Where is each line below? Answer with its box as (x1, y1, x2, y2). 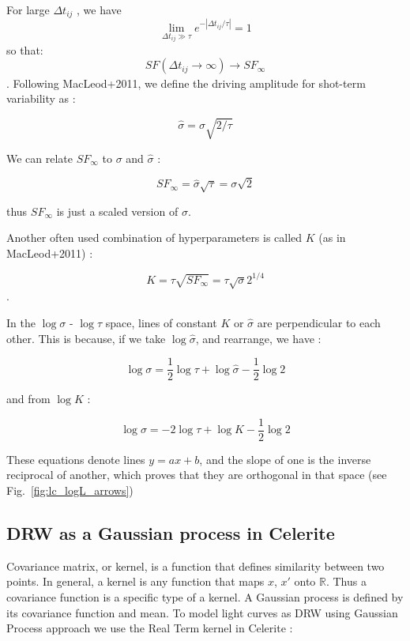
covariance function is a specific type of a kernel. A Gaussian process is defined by (6, 589, 404, 605)
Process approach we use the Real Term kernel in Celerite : (6, 620, 293, 636)
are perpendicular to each (257, 314, 381, 330)
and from (6, 390, 51, 407)
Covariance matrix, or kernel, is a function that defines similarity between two (6, 557, 385, 574)
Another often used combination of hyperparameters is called (6, 229, 303, 246)
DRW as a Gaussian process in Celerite (6, 521, 335, 545)
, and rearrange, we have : (195, 330, 322, 346)
